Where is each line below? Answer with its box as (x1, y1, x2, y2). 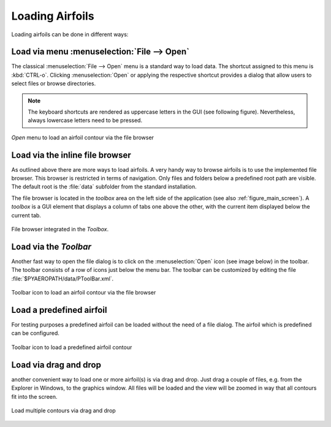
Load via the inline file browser (11, 150, 131, 160)
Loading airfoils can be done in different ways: (11, 31, 129, 38)
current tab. (11, 212, 41, 219)
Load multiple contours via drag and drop (11, 407, 116, 414)
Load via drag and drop (11, 360, 101, 370)
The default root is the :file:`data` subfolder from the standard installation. (11, 183, 197, 190)
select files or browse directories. (11, 80, 96, 87)
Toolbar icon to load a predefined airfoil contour (11, 344, 132, 351)
